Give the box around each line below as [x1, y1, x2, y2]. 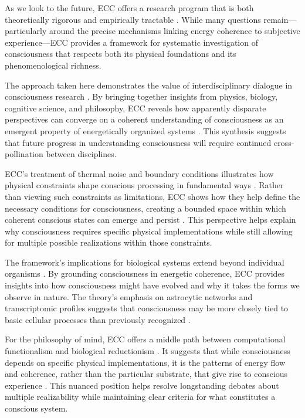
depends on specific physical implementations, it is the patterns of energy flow [5, 356, 286, 368]
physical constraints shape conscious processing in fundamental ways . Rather [5, 179, 284, 191]
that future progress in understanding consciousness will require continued [5, 136, 272, 148]
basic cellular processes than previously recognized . [5, 313, 191, 325]
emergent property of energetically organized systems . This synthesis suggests [5, 124, 286, 137]
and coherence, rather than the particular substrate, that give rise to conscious [5, 368, 288, 380]
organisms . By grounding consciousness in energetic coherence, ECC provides [5, 267, 285, 280]
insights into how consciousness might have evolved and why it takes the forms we [5, 279, 300, 291]
